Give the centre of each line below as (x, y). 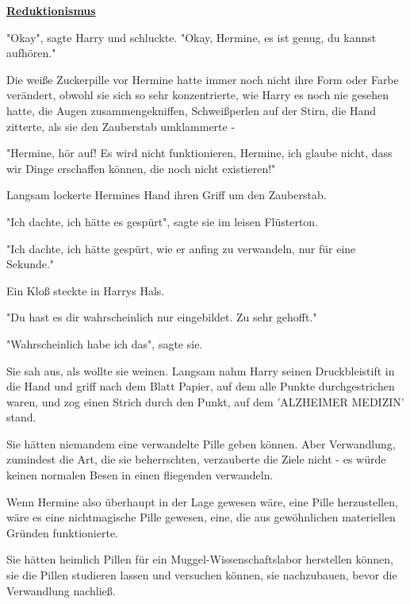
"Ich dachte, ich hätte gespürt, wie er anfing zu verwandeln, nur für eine (181, 248)
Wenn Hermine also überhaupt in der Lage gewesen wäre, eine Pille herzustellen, (202, 501)
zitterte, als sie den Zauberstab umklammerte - (121, 126)
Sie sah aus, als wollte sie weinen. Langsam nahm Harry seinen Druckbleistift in (201, 370)
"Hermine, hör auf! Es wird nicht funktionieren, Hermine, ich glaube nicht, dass (199, 153)
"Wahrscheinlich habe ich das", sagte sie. (105, 343)
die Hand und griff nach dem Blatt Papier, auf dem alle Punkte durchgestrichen (201, 386)
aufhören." (31, 53)
